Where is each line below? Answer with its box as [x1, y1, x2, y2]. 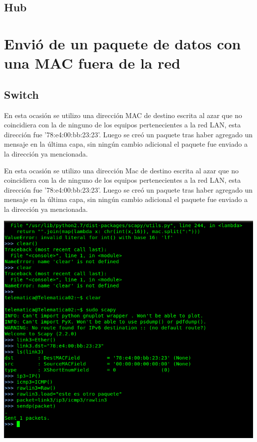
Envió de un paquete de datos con [4, 33, 241, 53]
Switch [4, 86, 39, 102]
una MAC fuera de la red [4, 53, 180, 73]
